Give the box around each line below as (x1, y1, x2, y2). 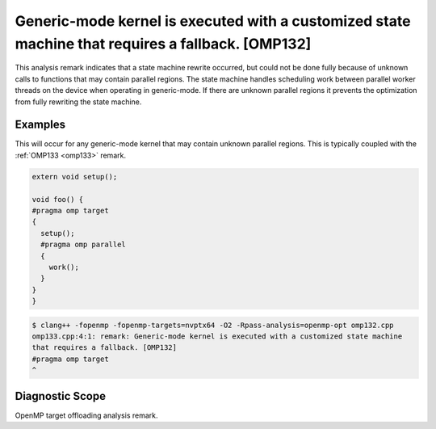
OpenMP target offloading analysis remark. (15, 410, 158, 420)
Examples (15, 118, 66, 132)
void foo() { (31, 195, 84, 204)
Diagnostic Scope (15, 389, 107, 403)
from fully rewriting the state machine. (15, 97, 142, 107)
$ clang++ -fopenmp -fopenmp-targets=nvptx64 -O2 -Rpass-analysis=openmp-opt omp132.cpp (31, 320, 395, 330)
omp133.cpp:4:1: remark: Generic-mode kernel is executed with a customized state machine (31, 332, 403, 341)
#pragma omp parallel (40, 240, 127, 250)
